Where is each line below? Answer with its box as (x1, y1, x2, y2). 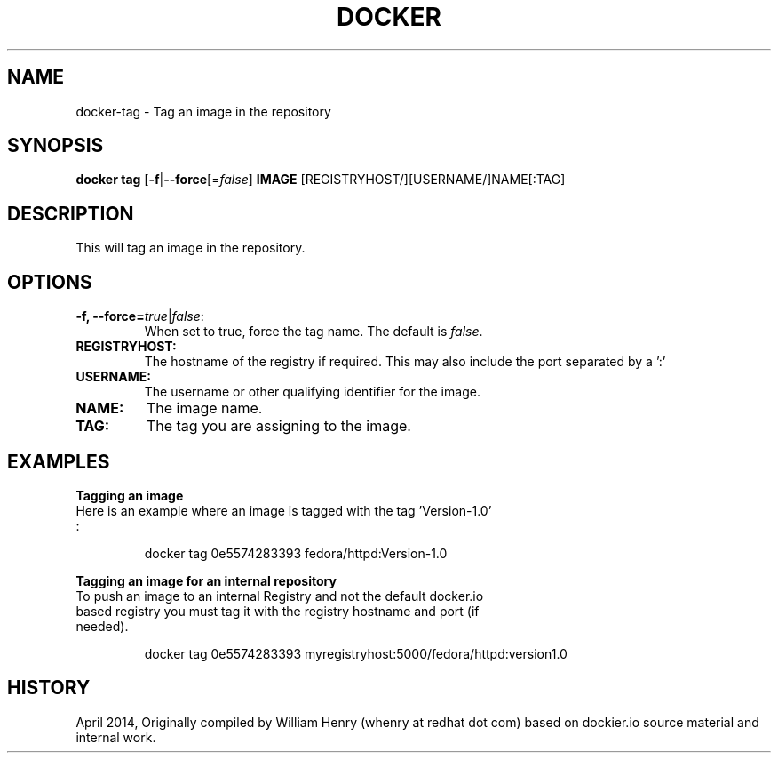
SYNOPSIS (7, 134, 104, 157)
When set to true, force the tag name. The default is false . (144, 324, 483, 340)
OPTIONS (7, 270, 92, 293)
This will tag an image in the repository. (75, 240, 306, 256)
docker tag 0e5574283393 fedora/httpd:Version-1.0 (144, 545, 448, 561)
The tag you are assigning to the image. (146, 417, 411, 436)
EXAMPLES (7, 450, 110, 473)
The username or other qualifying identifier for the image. (144, 384, 480, 400)
